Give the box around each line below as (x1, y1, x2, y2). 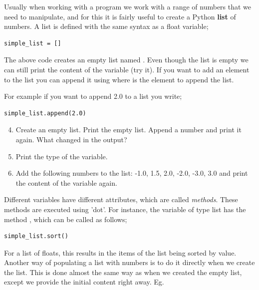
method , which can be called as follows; (4, 214, 127, 224)
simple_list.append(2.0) (4, 109, 86, 117)
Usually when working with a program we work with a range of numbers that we (4, 1, 252, 11)
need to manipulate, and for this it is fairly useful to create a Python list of (4, 11, 236, 21)
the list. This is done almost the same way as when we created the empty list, (4, 267, 242, 277)
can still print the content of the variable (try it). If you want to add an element (4, 64, 250, 74)
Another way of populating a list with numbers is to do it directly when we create (4, 257, 255, 268)
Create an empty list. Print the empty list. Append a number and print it (15, 124, 242, 135)
